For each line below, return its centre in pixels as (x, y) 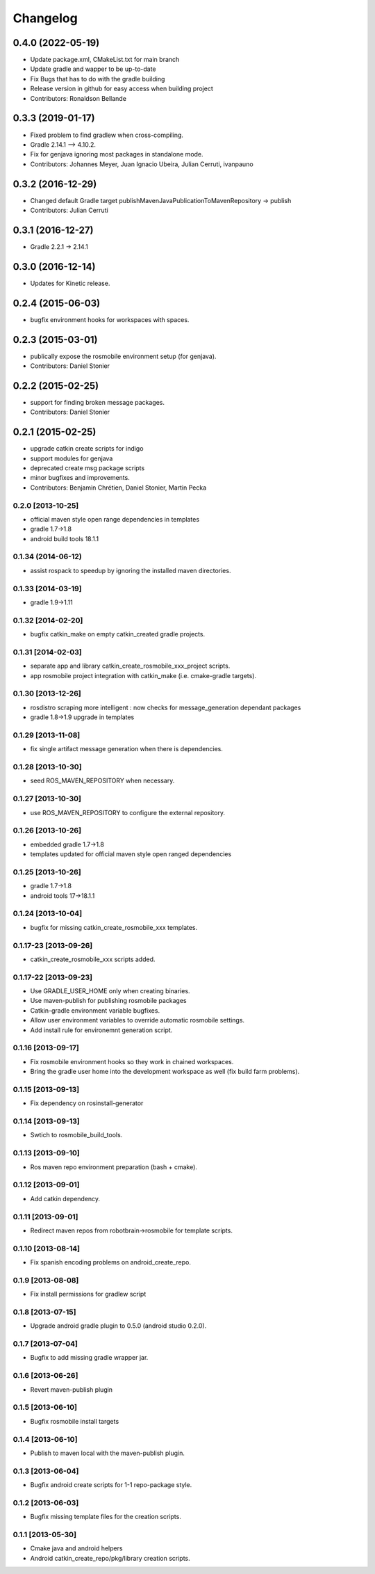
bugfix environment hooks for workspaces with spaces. (110, 319)
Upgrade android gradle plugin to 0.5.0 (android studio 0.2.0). (118, 1326)
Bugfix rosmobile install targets (75, 1421)
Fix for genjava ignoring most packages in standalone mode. (117, 154)
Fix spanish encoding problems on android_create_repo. (110, 1262)
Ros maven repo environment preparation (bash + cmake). (114, 1167)
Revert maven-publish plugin (72, 1389)
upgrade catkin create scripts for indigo (87, 449)
